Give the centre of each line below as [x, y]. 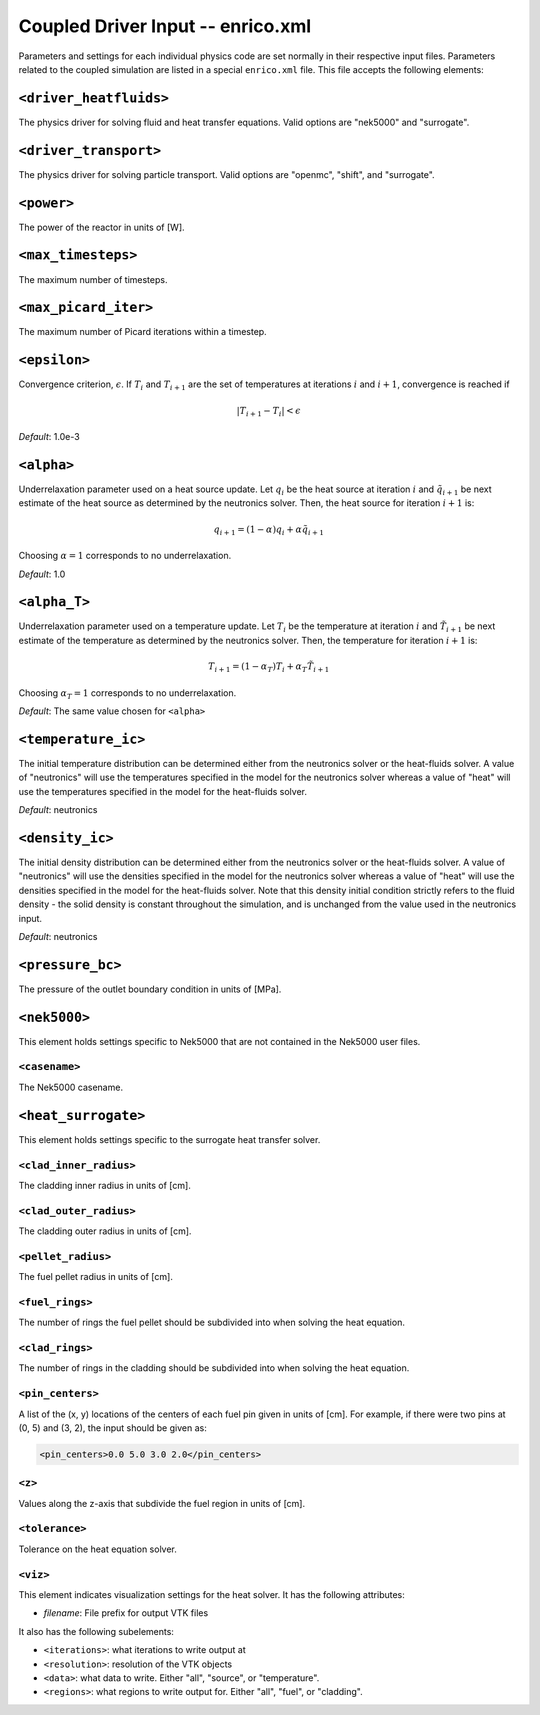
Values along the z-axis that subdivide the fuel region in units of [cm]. [161, 1503]
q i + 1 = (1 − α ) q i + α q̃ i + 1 [269, 530]
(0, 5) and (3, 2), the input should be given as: [112, 1427]
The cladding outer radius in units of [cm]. [105, 1231]
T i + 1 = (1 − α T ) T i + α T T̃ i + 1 [269, 667]
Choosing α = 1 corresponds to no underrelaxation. [125, 556]
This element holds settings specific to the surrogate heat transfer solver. [169, 1139]
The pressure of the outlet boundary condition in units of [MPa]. [150, 989]
